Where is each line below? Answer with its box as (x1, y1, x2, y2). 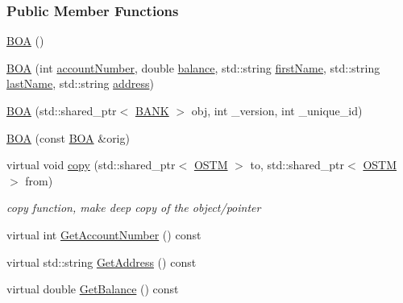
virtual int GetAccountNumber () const (6, 226, 201, 243)
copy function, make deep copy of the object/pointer (6, 199, 261, 216)
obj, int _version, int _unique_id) (191, 102, 363, 118)
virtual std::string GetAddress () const (6, 253, 197, 270)
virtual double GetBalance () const (6, 280, 179, 297)
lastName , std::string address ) (6, 75, 154, 92)
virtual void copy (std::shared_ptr (6, 156, 176, 173)
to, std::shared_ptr (250, 156, 345, 173)
